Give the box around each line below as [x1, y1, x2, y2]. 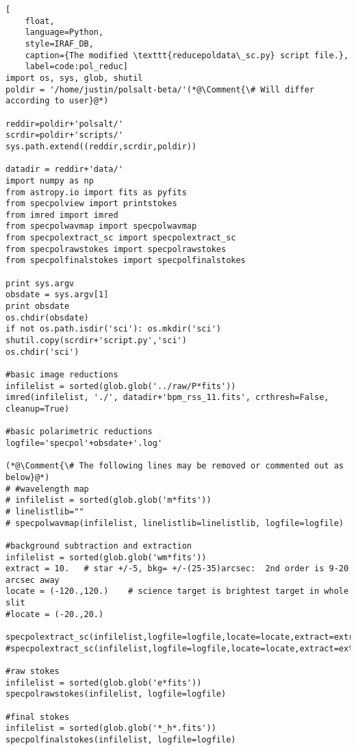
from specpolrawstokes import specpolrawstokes [5, 244, 227, 254]
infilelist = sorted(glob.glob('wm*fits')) [5, 552, 207, 562]
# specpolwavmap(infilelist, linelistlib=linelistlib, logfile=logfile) [5, 518, 344, 528]
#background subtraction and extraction [5, 540, 192, 551]
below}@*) [5, 472, 50, 482]
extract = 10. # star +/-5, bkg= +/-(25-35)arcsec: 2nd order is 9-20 [5, 564, 349, 574]
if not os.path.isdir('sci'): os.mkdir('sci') [5, 324, 221, 334]
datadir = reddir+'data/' [5, 164, 123, 175]
